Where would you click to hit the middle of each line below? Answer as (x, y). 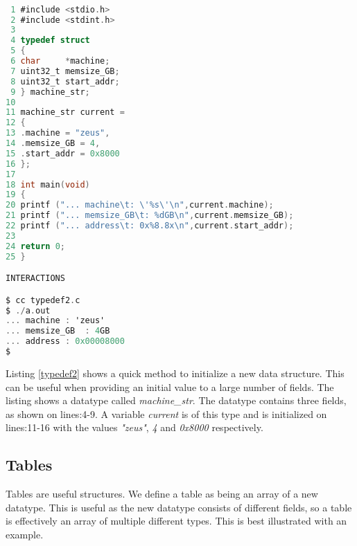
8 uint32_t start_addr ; (65, 81)
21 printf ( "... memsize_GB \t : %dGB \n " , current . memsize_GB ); (150, 216)
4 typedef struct (50, 40)
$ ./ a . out (28, 310)
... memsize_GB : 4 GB (58, 331)
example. (25, 534)
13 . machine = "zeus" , (58, 133)
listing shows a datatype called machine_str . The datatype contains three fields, (176, 400)
